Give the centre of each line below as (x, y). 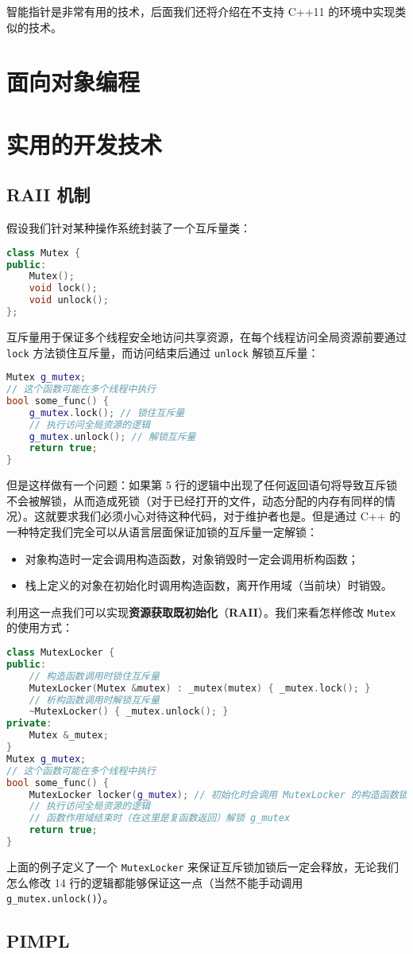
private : (29, 724)
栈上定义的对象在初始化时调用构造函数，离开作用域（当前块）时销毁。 (208, 585)
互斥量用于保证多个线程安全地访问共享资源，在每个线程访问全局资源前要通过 (206, 336)
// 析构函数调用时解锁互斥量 (94, 700)
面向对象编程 (73, 82)
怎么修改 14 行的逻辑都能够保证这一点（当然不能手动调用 (155, 882)
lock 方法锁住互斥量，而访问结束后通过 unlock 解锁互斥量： (163, 352)
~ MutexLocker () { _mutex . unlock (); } (129, 712)
